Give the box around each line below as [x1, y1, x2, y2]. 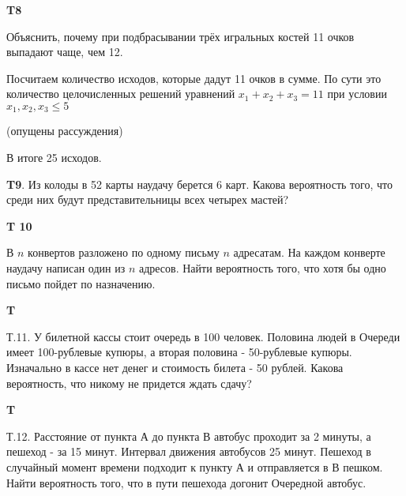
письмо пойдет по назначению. [6, 275, 156, 291]
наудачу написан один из [6, 259, 126, 276]
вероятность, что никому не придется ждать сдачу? [6, 374, 252, 391]
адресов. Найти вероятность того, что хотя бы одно [138, 259, 386, 276]
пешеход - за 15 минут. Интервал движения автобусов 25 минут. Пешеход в [6, 443, 371, 460]
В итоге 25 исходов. [6, 149, 102, 166]
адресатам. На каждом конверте [233, 244, 385, 261]
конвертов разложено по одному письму [28, 244, 220, 261]
